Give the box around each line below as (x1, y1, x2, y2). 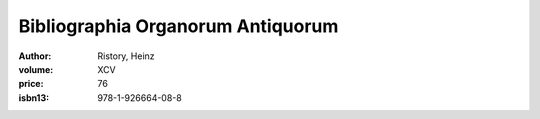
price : (18, 78, 44, 90)
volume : (18, 63, 54, 75)
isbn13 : (18, 91, 50, 104)
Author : (18, 50, 52, 62)
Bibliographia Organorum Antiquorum (18, 15, 339, 37)
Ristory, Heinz (97, 50, 155, 62)
